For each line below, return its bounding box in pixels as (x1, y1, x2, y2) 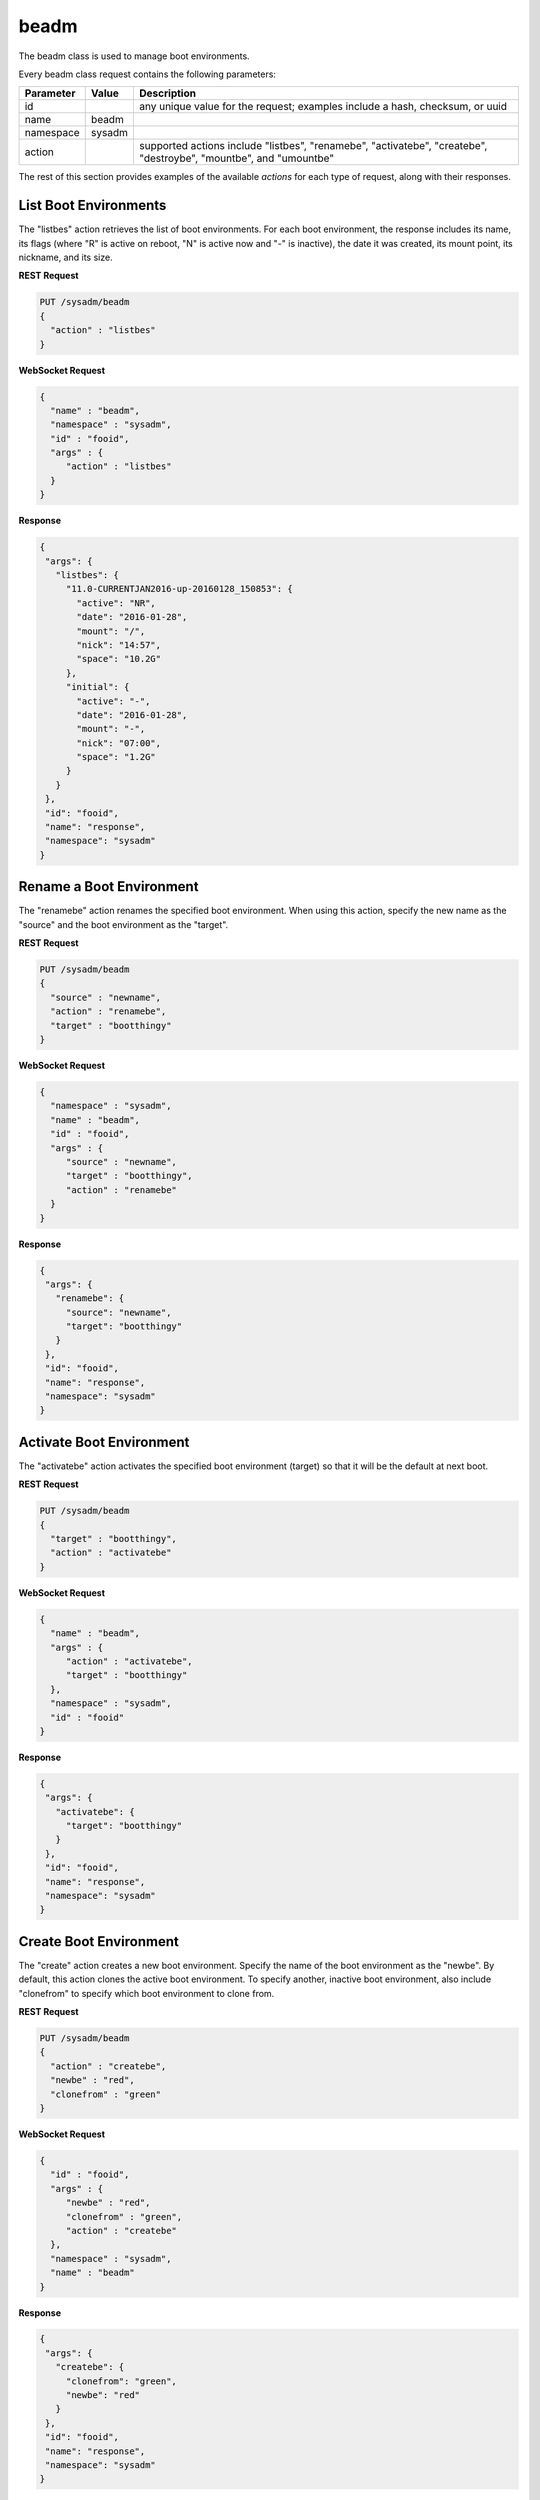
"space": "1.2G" (76, 751, 157, 763)
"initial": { (65, 681, 130, 693)
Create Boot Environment (18, 1933, 179, 1950)
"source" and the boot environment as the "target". (18, 918, 229, 930)
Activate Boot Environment (18, 1433, 190, 1450)
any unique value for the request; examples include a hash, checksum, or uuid (139, 100, 508, 114)
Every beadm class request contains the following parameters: (18, 68, 277, 80)
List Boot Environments (18, 197, 167, 214)
